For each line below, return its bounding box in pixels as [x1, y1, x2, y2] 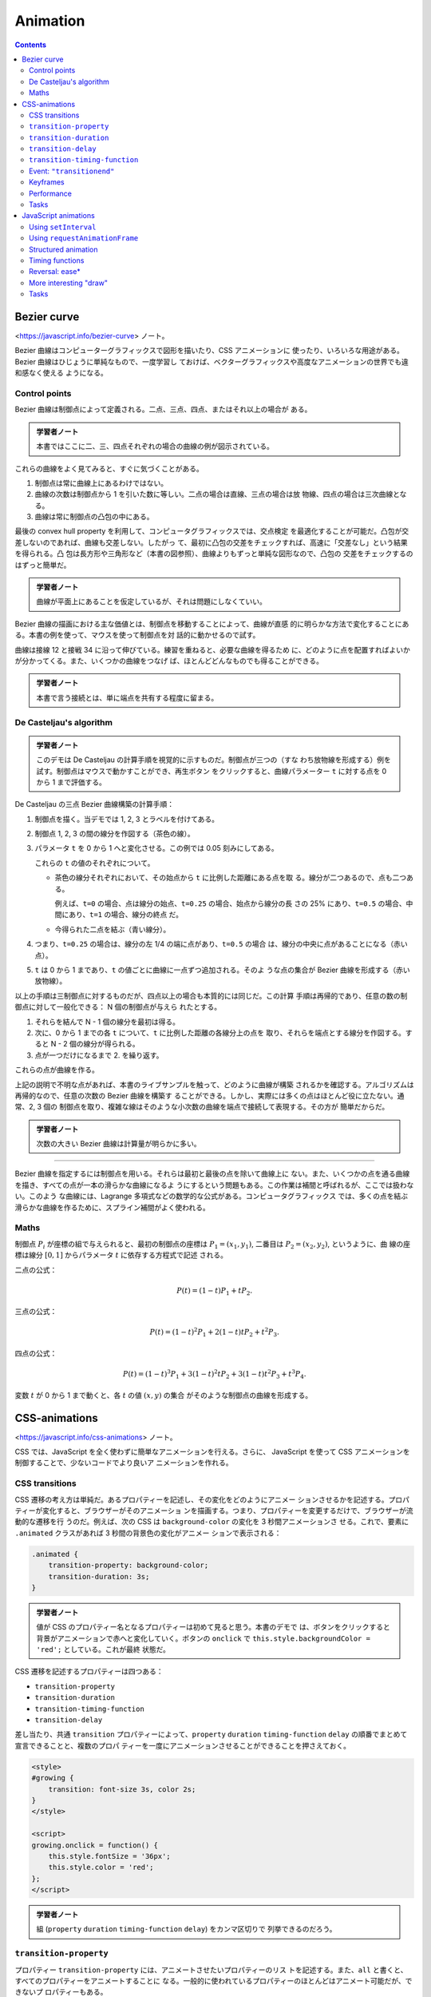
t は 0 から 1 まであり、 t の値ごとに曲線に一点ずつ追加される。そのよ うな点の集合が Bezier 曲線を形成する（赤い [34, 965, 410, 975]
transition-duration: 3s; [48, 1572, 150, 1581]
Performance [29, 189, 72, 198]
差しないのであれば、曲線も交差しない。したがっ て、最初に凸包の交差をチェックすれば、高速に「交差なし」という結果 [14, 538, 409, 547]
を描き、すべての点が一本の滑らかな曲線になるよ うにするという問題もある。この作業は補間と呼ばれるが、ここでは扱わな [14, 1180, 414, 1189]
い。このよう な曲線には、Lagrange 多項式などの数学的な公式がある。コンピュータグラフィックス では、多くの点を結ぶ [14, 1191, 409, 1201]
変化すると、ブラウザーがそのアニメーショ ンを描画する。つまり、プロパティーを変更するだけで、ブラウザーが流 [42, 1506, 414, 1515]
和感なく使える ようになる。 [14, 368, 108, 378]
